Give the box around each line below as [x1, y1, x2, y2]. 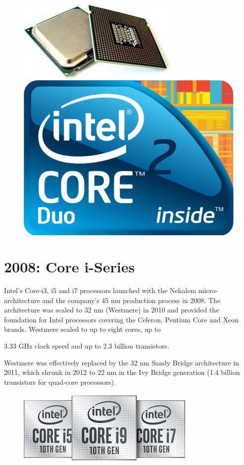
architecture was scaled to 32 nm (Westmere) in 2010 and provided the [4, 305, 219, 315]
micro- [198, 285, 218, 296]
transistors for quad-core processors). [4, 376, 116, 387]
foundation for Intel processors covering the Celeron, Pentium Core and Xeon [4, 314, 239, 324]
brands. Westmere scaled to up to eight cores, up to [4, 324, 161, 334]
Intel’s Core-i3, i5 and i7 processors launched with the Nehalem [4, 285, 196, 296]
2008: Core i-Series [4, 257, 135, 277]
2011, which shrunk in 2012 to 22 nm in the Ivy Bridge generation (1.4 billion [4, 367, 240, 377]
